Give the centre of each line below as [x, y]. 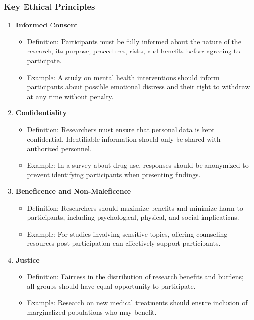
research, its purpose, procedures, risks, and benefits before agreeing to [134, 51]
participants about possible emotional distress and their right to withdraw [139, 87]
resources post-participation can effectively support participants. [124, 243]
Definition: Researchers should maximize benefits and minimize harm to [135, 207]
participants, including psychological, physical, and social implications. [133, 217]
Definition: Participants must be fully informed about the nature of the [134, 41]
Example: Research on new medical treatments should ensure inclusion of [137, 302]
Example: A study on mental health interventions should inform [123, 77]
